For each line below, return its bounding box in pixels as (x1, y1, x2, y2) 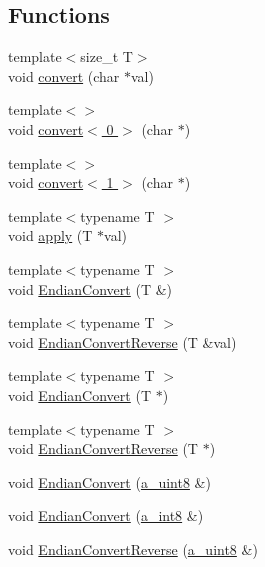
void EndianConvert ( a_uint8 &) (8, 471, 211, 492)
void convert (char (8, 65, 120, 86)
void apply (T (8, 225, 93, 246)
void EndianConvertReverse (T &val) (8, 331, 237, 352)
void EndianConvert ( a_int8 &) (8, 505, 204, 526)
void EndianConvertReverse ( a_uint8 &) (8, 538, 258, 559)
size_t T (80, 46, 133, 67)
